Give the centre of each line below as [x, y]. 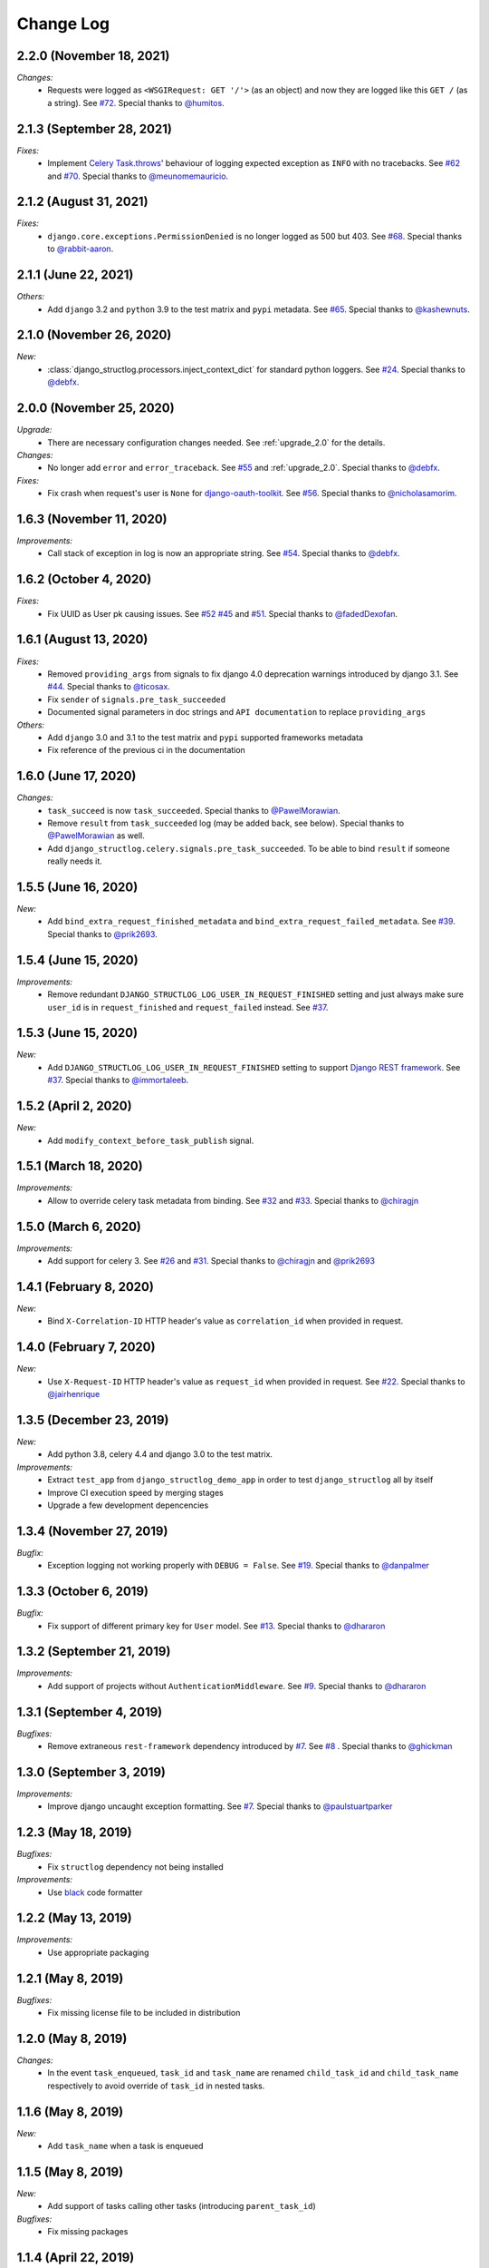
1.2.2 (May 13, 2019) [74, 1918]
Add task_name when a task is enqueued [125, 2146]
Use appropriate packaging [98, 1952]
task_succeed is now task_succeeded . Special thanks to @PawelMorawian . [194, 810]
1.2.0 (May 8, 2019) [72, 2038]
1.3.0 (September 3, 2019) [91, 1772]
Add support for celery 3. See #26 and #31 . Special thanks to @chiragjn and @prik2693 [211, 1261]
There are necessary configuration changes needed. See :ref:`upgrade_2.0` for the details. [216, 442]
